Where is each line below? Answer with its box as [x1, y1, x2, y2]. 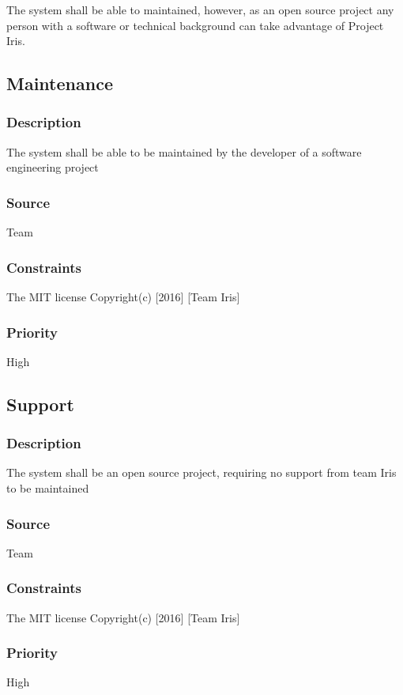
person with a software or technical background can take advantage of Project [6, 17, 384, 33]
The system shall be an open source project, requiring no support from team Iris [6, 464, 397, 481]
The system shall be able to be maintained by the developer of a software [6, 143, 362, 160]
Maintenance [6, 71, 113, 96]
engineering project [6, 159, 99, 176]
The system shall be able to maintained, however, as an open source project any [6, 2, 394, 17]
